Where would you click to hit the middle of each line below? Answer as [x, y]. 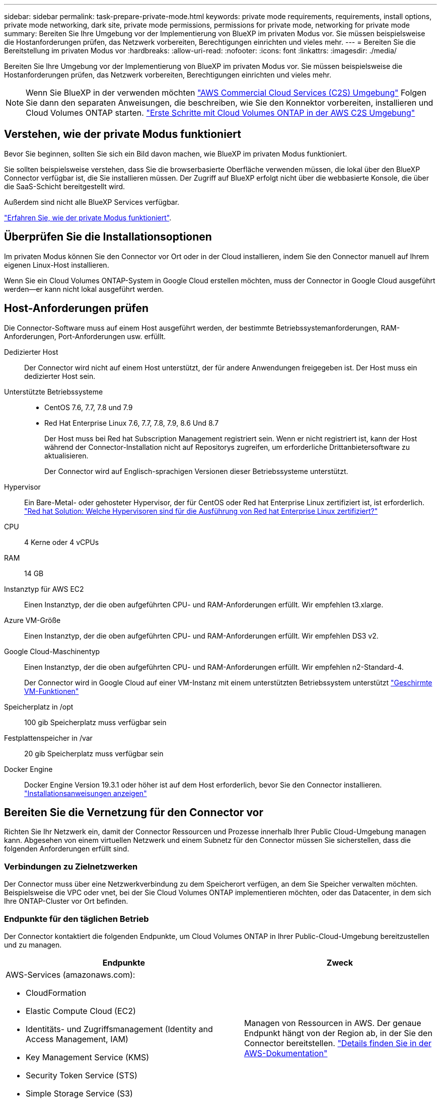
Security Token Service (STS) [82, 1075]
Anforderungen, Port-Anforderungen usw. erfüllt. [85, 336]
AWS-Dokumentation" [286, 1053]
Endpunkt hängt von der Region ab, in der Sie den [338, 1033]
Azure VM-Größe [32, 620]
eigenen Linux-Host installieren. [57, 265]
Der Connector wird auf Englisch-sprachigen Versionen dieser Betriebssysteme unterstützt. [196, 471]
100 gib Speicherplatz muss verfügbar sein [95, 722]
